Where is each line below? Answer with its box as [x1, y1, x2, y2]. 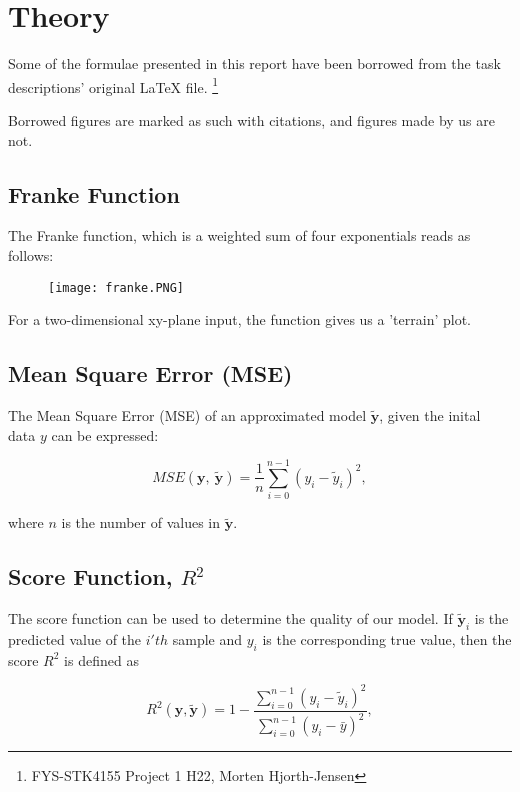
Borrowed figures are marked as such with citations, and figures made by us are [8, 109, 496, 130]
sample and [172, 628, 243, 649]
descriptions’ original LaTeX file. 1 [8, 73, 219, 97]
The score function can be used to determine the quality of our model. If [8, 608, 453, 629]
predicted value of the [8, 628, 142, 649]
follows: [8, 244, 54, 265]
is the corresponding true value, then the [262, 628, 512, 649]
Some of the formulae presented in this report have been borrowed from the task [8, 53, 501, 74]
